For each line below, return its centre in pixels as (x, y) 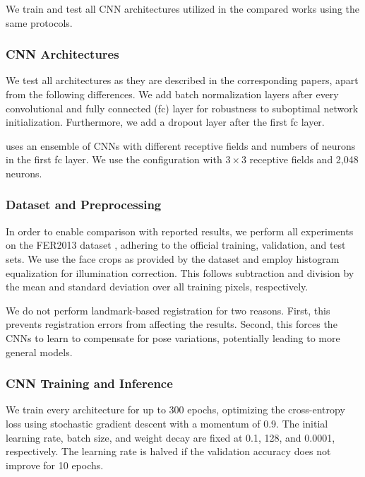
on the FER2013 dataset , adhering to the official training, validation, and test (176, 245)
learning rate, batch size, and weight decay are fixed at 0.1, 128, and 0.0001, (170, 437)
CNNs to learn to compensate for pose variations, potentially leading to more (173, 337)
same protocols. (39, 22)
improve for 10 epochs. (55, 465)
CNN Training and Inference (89, 383)
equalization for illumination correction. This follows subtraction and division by (180, 272)
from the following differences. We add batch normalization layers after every (172, 94)
